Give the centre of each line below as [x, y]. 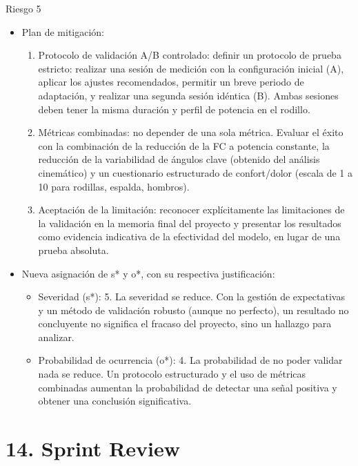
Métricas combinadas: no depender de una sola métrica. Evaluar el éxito [191, 132]
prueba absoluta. [73, 250]
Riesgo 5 [23, 8]
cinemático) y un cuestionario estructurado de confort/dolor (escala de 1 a [196, 172]
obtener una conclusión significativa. [115, 401]
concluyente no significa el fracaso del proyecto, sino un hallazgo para [185, 323]
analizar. [56, 337]
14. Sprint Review [93, 448]
